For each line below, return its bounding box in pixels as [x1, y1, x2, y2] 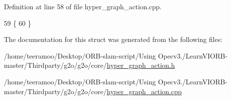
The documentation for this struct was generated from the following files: [4, 34, 223, 44]
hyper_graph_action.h [107, 60, 175, 70]
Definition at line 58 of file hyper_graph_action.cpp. [4, 1, 162, 11]
